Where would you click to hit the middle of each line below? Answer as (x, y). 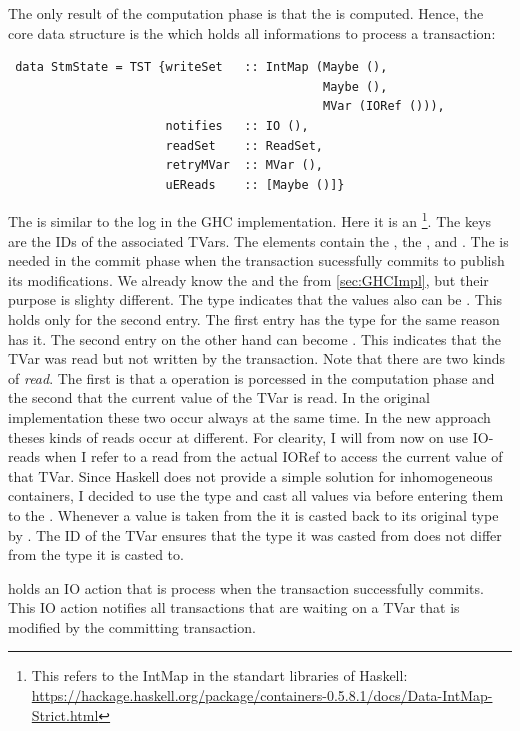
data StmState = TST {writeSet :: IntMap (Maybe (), (201, 67)
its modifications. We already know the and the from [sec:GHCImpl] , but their (248, 279)
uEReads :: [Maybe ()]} (255, 184)
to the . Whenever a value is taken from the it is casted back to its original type (253, 514)
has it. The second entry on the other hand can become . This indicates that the (255, 338)
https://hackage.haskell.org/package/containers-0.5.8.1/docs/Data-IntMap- (262, 695)
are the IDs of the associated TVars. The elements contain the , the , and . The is (258, 240)
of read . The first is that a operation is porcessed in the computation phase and (251, 377)
